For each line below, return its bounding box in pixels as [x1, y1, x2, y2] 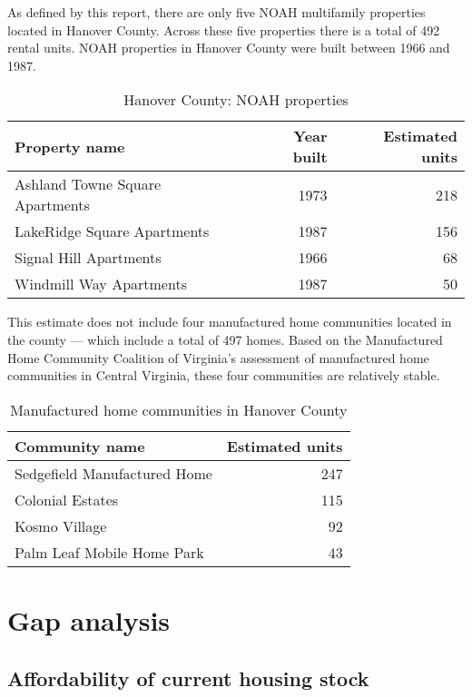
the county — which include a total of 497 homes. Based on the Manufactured [7, 329, 443, 348]
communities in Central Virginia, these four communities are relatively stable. [7, 366, 440, 385]
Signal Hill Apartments [15, 247, 162, 269]
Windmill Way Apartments [15, 273, 187, 295]
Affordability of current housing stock [7, 663, 369, 692]
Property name [15, 135, 125, 157]
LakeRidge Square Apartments [15, 221, 210, 242]
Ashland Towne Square [15, 173, 162, 195]
